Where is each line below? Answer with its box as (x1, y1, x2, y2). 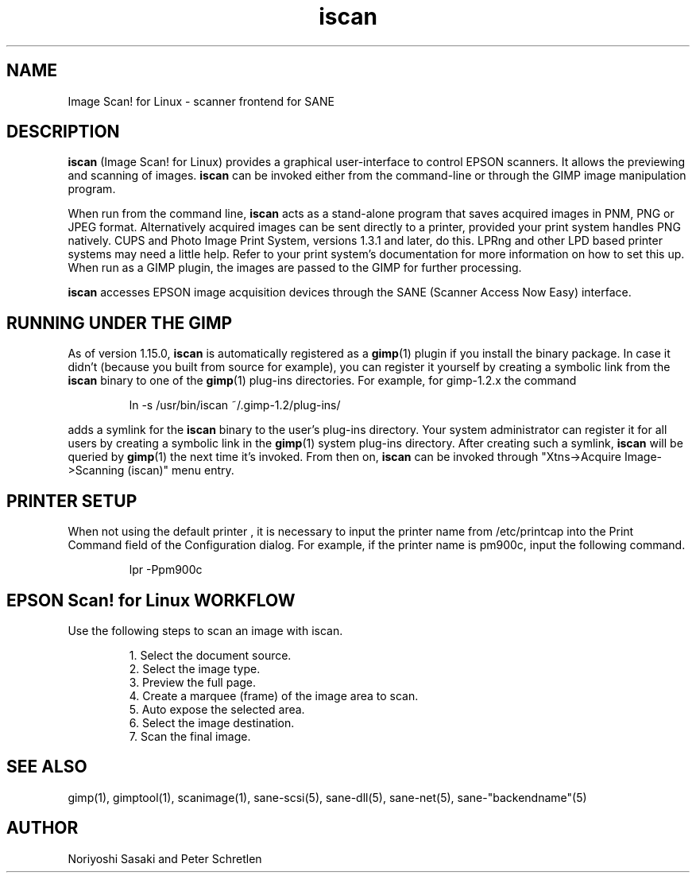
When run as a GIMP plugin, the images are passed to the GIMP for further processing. (68, 261, 522, 275)
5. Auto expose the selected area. (129, 702, 305, 716)
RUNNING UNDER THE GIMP (6, 312, 233, 333)
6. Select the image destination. (129, 715, 295, 730)
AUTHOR (6, 818, 79, 838)
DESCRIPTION (6, 122, 120, 142)
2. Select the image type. (129, 661, 261, 676)
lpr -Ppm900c (129, 563, 203, 577)
